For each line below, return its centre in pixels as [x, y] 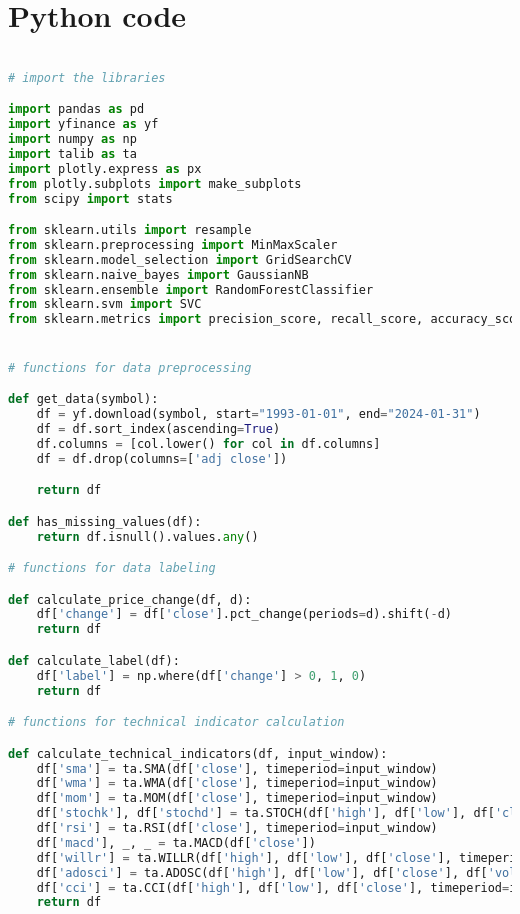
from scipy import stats [90, 198]
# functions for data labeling [112, 568]
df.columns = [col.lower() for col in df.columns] [208, 443]
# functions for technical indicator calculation [176, 722]
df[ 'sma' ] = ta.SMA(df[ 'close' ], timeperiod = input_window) [237, 768]
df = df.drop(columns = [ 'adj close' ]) [162, 458]
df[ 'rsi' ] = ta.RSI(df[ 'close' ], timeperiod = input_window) [237, 828]
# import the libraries [87, 77]
